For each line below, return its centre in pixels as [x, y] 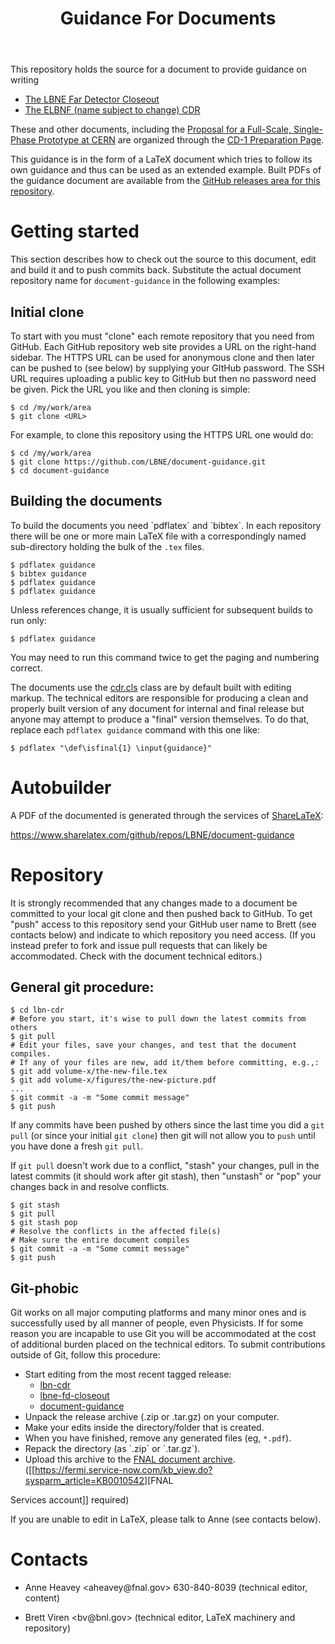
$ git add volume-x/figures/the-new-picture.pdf [113, 1080]
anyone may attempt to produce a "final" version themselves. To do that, [160, 719]
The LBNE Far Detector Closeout [92, 99]
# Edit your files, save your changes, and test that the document [154, 1045]
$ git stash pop [44, 1223]
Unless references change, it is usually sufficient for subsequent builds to [161, 609]
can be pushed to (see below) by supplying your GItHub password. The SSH [167, 368]
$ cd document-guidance [60, 470]
